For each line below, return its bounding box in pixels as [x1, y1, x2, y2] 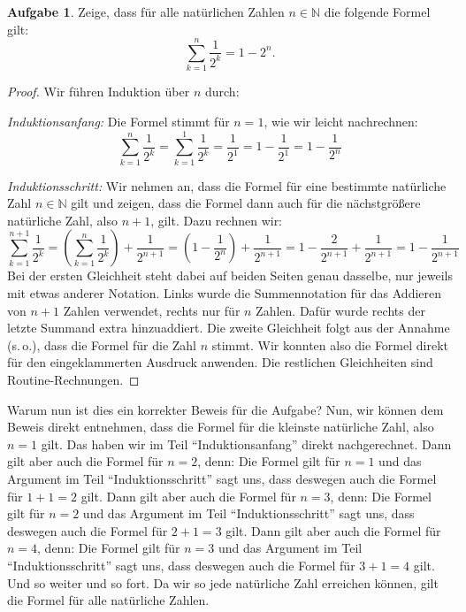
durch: [204, 82, 240, 101]
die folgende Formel [324, 3, 431, 20]
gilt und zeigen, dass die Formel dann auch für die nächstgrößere [71, 194, 421, 212]
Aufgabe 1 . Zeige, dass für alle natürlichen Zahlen [7, 3, 285, 20]
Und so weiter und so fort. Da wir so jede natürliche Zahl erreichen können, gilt [7, 573, 439, 592]
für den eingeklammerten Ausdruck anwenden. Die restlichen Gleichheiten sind [7, 353, 433, 371]
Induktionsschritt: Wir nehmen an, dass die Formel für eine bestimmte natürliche [7, 176, 447, 195]
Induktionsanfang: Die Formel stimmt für [7, 111, 230, 130]
